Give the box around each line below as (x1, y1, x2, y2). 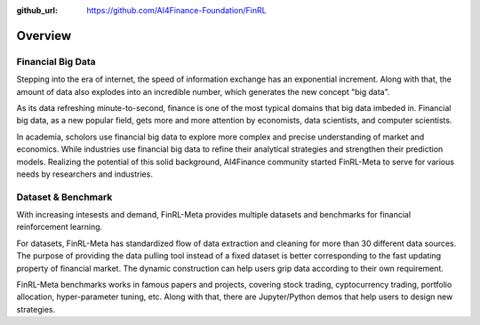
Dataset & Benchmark (16, 191, 113, 203)
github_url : (16, 5, 58, 15)
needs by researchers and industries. (16, 169, 153, 179)
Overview (16, 28, 72, 44)
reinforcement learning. (16, 222, 103, 233)
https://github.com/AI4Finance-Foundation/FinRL (86, 5, 267, 15)
